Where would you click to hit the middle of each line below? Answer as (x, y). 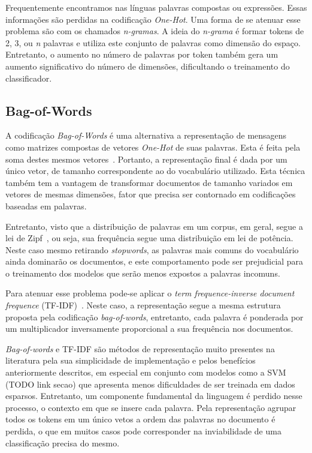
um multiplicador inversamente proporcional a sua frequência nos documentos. (149, 328)
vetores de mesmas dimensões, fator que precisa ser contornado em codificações (151, 194)
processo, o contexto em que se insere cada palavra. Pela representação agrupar (151, 407)
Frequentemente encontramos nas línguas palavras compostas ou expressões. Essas (156, 7)
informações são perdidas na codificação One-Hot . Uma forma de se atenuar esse (153, 19)
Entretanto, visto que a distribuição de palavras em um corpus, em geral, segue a (154, 226)
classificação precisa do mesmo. (63, 442)
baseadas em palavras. (46, 205)
